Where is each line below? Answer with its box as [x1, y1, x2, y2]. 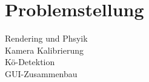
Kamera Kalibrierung [5, 43, 84, 56]
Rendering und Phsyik [5, 32, 88, 45]
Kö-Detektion [5, 55, 55, 68]
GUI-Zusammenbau [5, 67, 78, 80]
